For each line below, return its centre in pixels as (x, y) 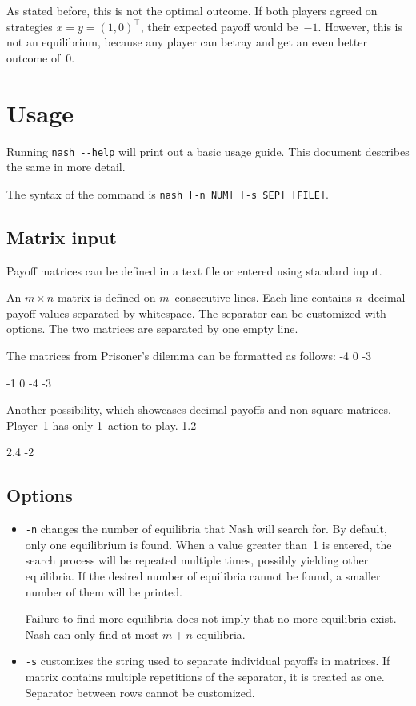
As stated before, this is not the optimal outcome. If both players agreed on (192, 10)
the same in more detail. (66, 167)
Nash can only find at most (92, 634)
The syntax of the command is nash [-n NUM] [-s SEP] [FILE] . (168, 193)
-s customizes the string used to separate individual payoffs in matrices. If (208, 661)
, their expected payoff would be (219, 26)
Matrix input (62, 237)
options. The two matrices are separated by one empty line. (152, 329)
